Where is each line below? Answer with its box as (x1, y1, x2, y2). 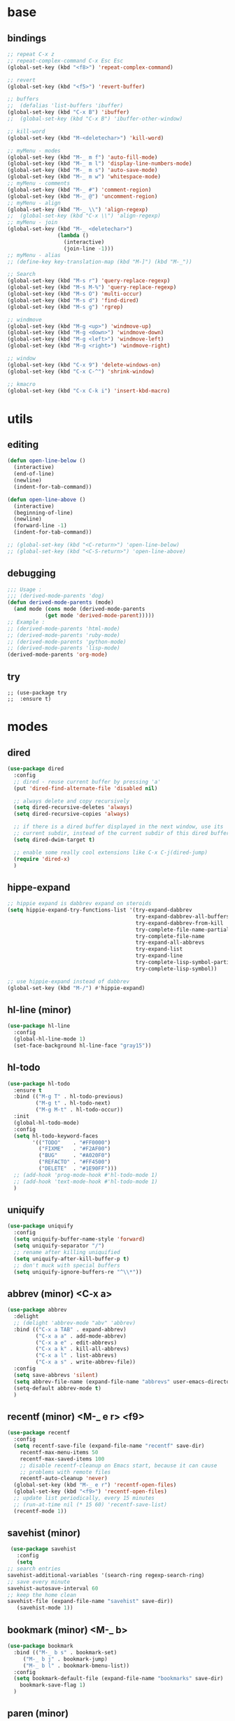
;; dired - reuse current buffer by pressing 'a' (13, 778, 161, 785)
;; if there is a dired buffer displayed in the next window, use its (13, 823, 224, 831)
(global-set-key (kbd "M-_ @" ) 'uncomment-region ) (7, 192, 158, 200)
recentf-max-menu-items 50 (20, 1449, 99, 1456)
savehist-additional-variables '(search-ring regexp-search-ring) (7, 1571, 205, 1578)
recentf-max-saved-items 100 (20, 1455, 105, 1463)
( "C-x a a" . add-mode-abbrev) (35, 1332, 127, 1340)
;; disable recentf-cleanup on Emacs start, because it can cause (20, 1462, 218, 1469)
